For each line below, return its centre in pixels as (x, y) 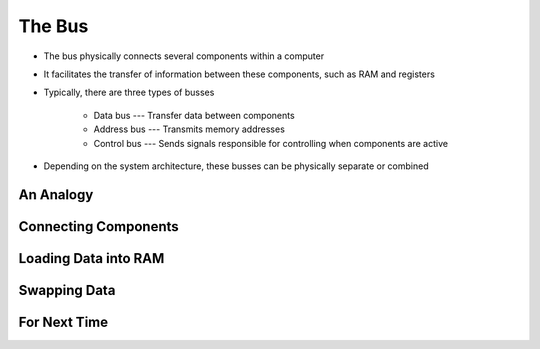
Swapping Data (67, 290)
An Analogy (56, 194)
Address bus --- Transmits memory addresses (189, 129)
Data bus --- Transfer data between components (194, 115)
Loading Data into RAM (91, 258)
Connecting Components (98, 226)
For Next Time (63, 321)
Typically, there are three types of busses (129, 92)
